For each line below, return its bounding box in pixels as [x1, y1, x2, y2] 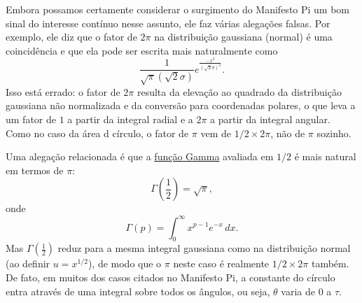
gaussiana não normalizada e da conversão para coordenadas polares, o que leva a [6, 98, 356, 113]
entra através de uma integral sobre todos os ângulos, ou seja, [6, 283, 270, 298]
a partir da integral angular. [210, 112, 330, 127]
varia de [281, 283, 315, 298]
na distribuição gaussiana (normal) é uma [154, 29, 333, 44]
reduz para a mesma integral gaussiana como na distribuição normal [57, 241, 351, 255]
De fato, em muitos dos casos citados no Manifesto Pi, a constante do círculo [6, 269, 335, 284]
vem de [200, 125, 231, 140]
